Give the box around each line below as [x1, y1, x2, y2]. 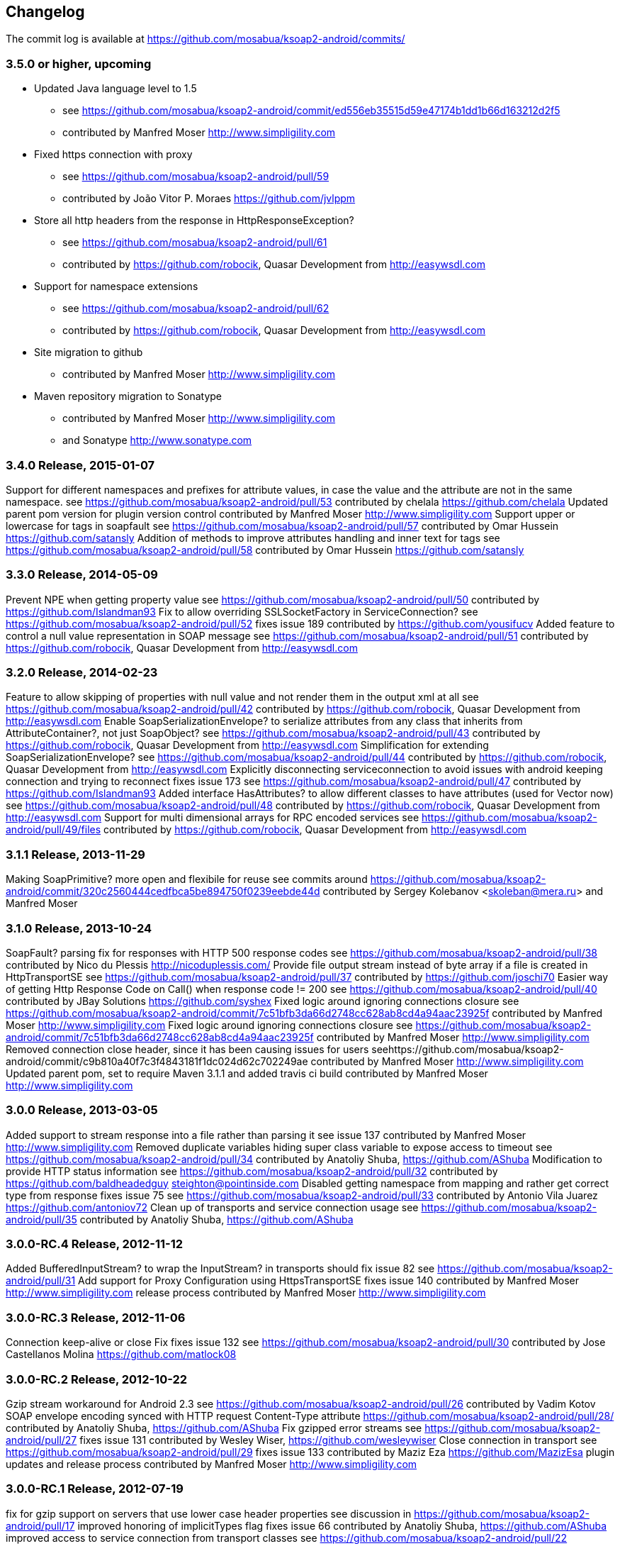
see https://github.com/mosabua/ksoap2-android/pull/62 [62, 302, 329, 315]
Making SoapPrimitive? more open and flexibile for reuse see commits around [6, 873, 368, 886]
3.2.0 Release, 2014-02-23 [6, 665, 158, 680]
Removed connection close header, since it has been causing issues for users [6, 1042, 369, 1055]
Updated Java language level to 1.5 [34, 82, 197, 95]
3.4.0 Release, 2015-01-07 [6, 457, 155, 472]
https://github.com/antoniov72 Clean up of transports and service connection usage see [6, 1201, 419, 1213]
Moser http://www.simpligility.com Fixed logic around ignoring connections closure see [6, 1018, 413, 1031]
